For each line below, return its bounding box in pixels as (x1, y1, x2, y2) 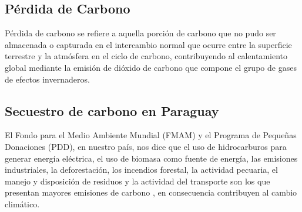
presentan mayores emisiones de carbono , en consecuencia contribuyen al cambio (5, 186, 297, 199)
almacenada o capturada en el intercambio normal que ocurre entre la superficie (5, 38, 292, 50)
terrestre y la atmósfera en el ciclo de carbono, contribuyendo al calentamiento (5, 50, 288, 62)
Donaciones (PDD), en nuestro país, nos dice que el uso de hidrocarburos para (5, 140, 287, 152)
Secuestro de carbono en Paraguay (5, 101, 219, 119)
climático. (5, 197, 40, 210)
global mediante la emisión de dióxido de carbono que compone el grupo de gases (5, 61, 297, 73)
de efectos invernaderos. (5, 73, 90, 85)
